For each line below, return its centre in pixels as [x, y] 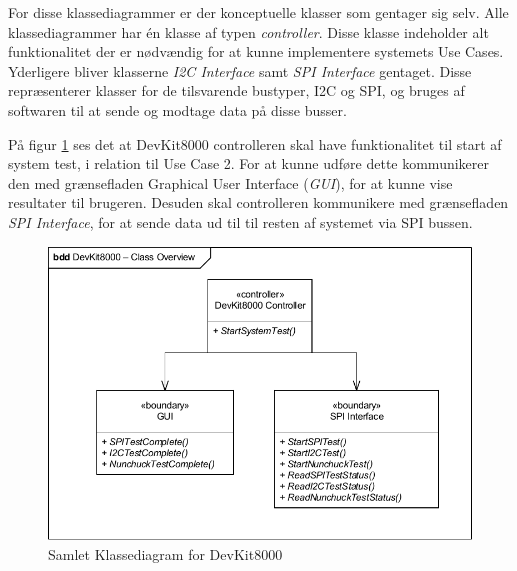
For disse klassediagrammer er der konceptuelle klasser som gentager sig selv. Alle [258, 12]
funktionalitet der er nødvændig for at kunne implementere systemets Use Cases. [256, 51]
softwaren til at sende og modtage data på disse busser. [177, 109]
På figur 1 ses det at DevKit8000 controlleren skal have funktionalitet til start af [255, 143]
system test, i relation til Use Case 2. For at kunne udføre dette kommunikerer [249, 163]
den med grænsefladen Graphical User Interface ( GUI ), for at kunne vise [230, 182]
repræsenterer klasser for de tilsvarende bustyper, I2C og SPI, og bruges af [236, 90]
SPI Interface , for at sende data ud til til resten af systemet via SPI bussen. [240, 221]
